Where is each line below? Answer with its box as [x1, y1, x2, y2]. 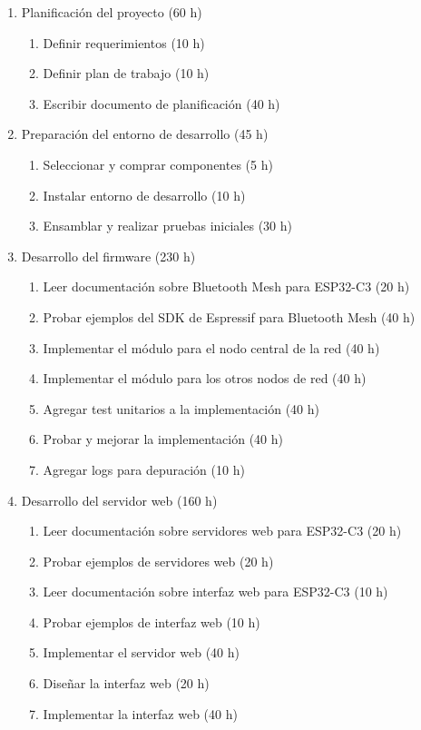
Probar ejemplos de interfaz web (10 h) [43, 612, 260, 631]
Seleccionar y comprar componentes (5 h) [43, 154, 273, 173]
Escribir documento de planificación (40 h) [43, 94, 280, 113]
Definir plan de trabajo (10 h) [43, 64, 210, 83]
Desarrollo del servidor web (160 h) [21, 490, 218, 509]
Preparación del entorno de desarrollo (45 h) [21, 124, 269, 143]
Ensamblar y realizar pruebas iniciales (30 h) [43, 216, 292, 235]
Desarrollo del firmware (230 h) [21, 246, 196, 265]
